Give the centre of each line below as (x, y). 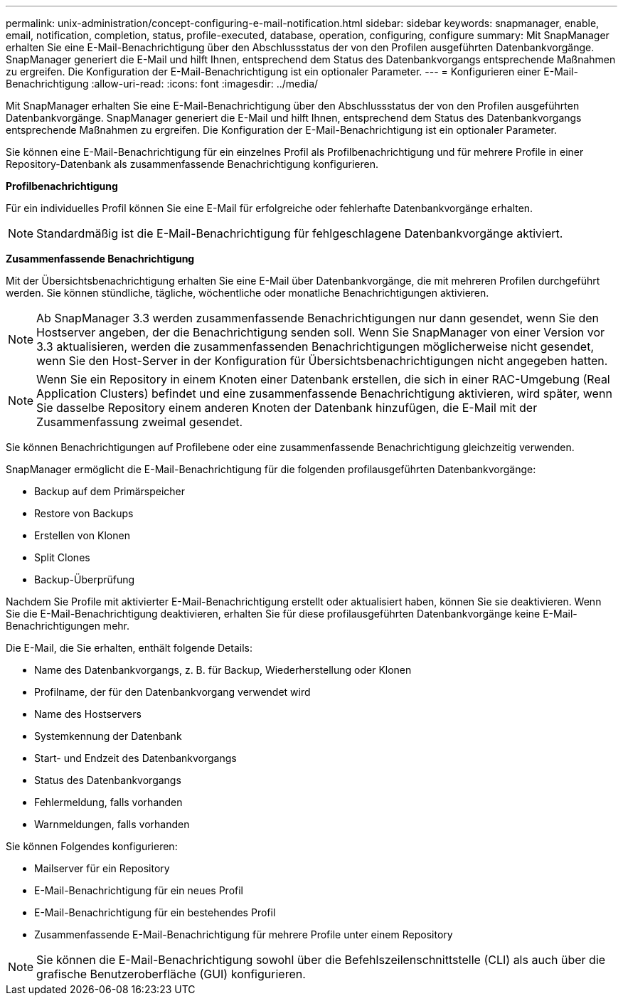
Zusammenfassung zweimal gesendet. (140, 422)
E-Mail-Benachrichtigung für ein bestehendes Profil (155, 912)
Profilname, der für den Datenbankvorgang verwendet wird (172, 692)
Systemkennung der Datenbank (108, 736)
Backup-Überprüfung (85, 579)
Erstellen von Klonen (82, 535)
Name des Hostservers (88, 714)
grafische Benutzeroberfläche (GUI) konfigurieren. (171, 974)
